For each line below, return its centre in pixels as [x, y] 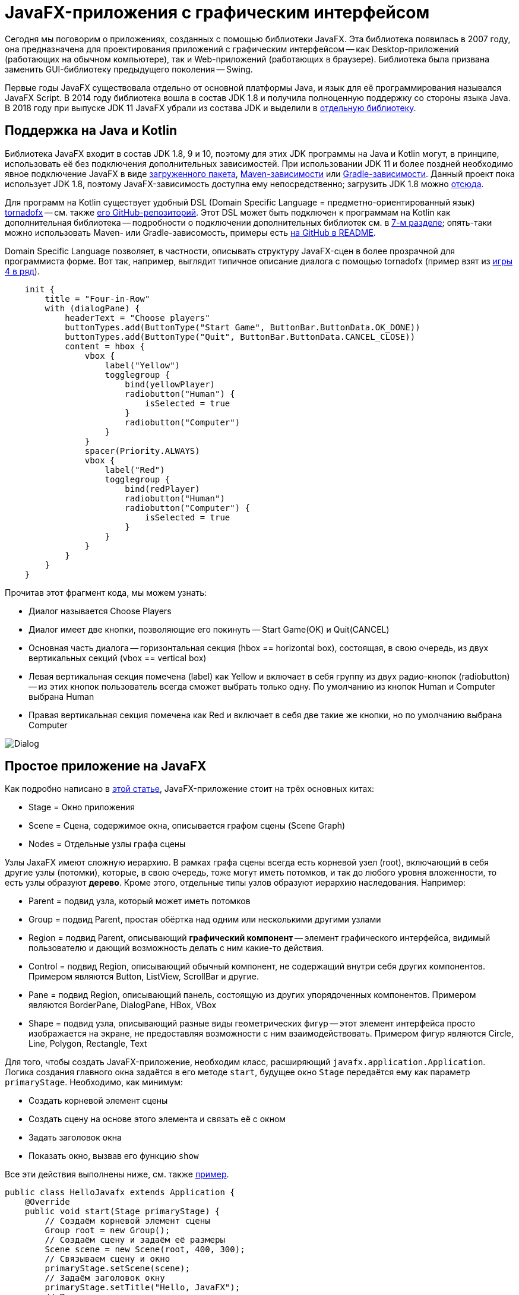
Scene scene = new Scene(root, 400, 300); [145, 1250]
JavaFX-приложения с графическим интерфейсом [217, 12]
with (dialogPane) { [92, 308]
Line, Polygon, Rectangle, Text [88, 1044]
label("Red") [135, 470]
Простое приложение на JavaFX [106, 766]
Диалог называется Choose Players [100, 611]
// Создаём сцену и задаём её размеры [135, 1240]
